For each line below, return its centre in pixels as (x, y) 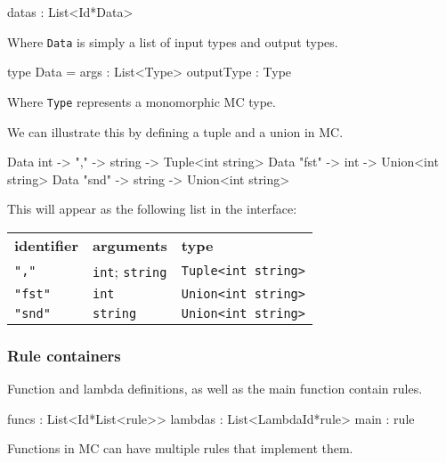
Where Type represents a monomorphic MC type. (142, 101)
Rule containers (64, 355)
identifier (46, 245)
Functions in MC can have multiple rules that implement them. (180, 448)
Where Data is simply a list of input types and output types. (173, 41)
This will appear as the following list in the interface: (152, 209)
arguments (130, 245)
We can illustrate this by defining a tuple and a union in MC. (175, 131)
